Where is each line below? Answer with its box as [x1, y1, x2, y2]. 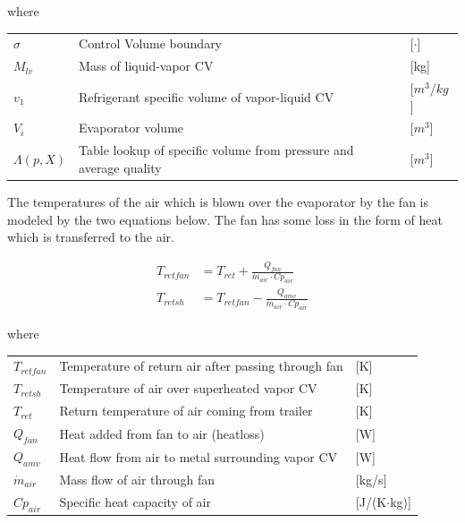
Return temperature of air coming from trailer [59, 401, 313, 420]
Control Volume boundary [79, 34, 223, 53]
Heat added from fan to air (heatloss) [59, 424, 265, 442]
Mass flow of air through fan [59, 470, 216, 488]
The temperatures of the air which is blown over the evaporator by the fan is [7, 193, 429, 210]
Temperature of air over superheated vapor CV [59, 379, 317, 398]
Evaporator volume [79, 118, 184, 137]
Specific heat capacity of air [59, 493, 212, 511]
